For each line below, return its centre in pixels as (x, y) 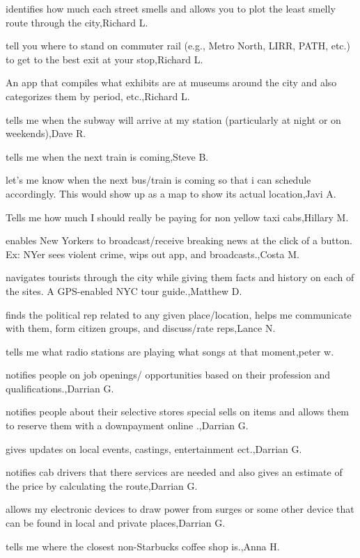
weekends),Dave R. (46, 133)
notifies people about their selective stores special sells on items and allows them (178, 412)
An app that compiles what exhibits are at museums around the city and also (171, 82)
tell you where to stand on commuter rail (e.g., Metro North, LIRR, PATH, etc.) (178, 46)
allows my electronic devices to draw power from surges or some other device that (180, 509)
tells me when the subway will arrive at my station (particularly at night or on (173, 119)
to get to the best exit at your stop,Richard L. (104, 59)
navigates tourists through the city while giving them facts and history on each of (180, 277)
